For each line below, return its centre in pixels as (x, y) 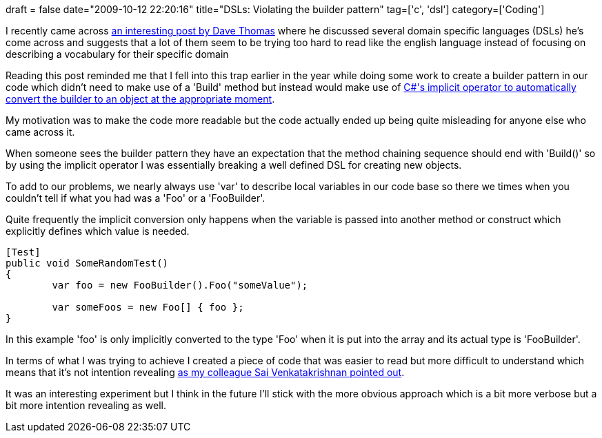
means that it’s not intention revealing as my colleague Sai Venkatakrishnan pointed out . (205, 372)
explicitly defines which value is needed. (98, 231)
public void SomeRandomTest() (87, 263)
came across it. (40, 132)
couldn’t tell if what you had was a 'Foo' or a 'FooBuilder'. (136, 198)
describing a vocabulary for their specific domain (117, 54)
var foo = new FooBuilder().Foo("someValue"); (180, 285)
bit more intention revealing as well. (86, 405)
